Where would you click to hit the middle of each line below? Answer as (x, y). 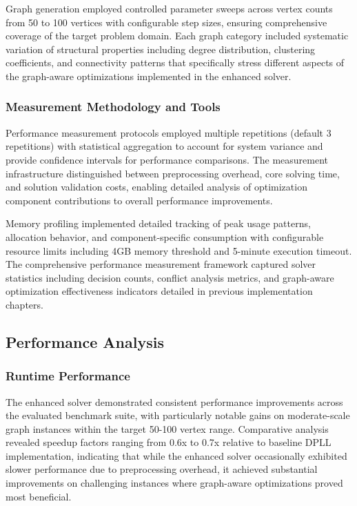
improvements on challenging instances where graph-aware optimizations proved (174, 483)
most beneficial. (39, 496)
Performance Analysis (85, 341)
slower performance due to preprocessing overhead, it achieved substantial (162, 469)
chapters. (24, 304)
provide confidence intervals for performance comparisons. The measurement (167, 159)
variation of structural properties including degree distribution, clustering (161, 49)
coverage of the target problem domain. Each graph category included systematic (177, 36)
